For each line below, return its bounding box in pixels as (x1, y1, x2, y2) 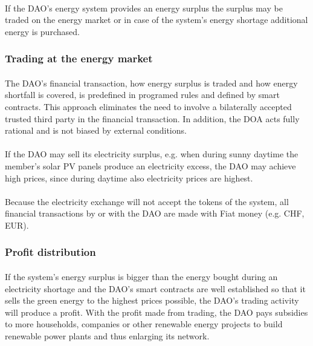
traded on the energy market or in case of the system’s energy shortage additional (5, 13, 308, 26)
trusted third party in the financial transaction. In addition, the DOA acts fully (5, 112, 300, 125)
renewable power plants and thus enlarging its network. (5, 329, 210, 342)
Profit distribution (5, 244, 96, 259)
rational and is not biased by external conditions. (5, 124, 187, 137)
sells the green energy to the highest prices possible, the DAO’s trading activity (5, 294, 299, 307)
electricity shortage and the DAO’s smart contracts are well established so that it (5, 282, 306, 295)
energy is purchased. (5, 25, 80, 38)
